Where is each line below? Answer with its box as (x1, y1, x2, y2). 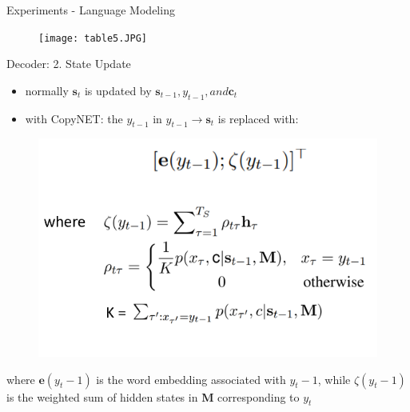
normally (25, 82, 69, 98)
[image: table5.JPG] (38, 32, 148, 44)
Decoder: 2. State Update (6, 55, 131, 72)
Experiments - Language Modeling (6, 2, 175, 18)
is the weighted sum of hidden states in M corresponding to (6, 388, 300, 405)
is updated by (84, 82, 152, 98)
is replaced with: (217, 110, 299, 126)
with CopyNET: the (25, 110, 123, 126)
